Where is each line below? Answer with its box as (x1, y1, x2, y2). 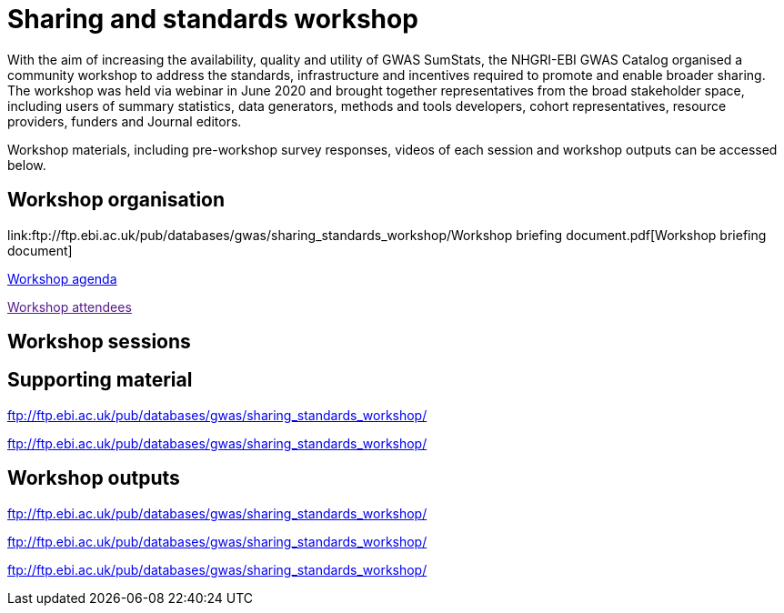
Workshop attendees (7, 298, 132, 315)
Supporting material (7, 368, 193, 392)
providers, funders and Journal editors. (7, 113, 242, 129)
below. (7, 156, 46, 173)
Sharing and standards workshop (7, 4, 418, 35)
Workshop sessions (7, 330, 191, 354)
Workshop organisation (7, 188, 226, 212)
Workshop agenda (7, 270, 117, 286)
